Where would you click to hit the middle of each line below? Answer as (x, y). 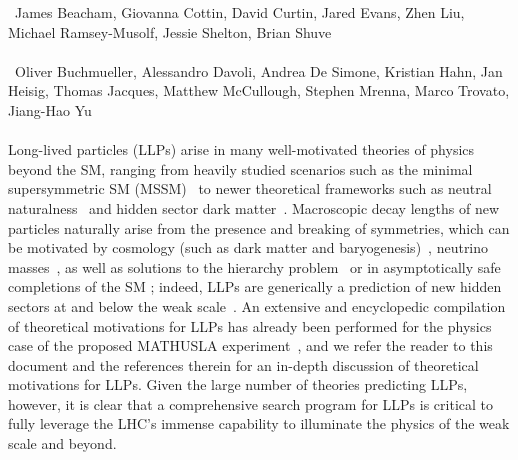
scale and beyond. (62, 443)
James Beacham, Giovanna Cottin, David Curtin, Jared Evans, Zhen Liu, (239, 12)
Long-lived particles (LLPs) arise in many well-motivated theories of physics (241, 149)
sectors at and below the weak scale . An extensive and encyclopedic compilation (257, 305)
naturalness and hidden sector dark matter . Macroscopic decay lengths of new (253, 207)
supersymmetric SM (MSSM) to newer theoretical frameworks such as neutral (250, 188)
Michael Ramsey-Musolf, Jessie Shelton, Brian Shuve (170, 31)
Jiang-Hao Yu (50, 109)
